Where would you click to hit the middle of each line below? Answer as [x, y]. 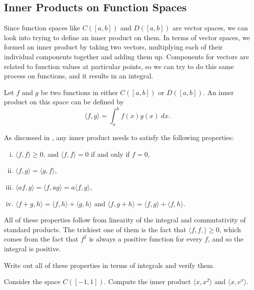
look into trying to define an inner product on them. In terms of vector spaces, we [127, 37]
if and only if [110, 154]
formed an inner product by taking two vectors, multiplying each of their [114, 47]
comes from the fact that [41, 239]
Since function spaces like [42, 28]
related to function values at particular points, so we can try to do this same [119, 66]
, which [230, 229]
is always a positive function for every [146, 239]
